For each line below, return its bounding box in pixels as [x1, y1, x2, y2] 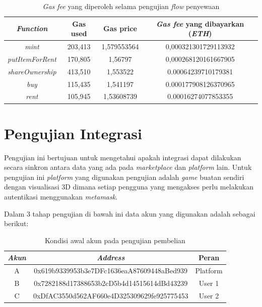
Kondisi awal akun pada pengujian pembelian [44, 235, 185, 245]
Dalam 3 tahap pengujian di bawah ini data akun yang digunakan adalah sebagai [4, 208, 255, 219]
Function [16, 23, 48, 34]
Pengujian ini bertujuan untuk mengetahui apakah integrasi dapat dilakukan [4, 152, 241, 162]
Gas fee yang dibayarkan [156, 18, 244, 29]
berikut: [4, 218, 29, 229]
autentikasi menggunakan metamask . [4, 191, 118, 201]
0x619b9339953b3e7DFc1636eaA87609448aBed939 [34, 265, 188, 276]
